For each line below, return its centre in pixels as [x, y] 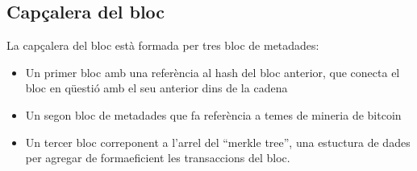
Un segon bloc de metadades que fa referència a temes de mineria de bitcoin [213, 114]
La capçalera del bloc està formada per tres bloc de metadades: [163, 45]
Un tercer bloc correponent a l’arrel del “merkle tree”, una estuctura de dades [218, 142]
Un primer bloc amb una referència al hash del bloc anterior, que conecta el [213, 72]
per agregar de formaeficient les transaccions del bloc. [158, 158]
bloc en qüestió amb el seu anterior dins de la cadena [156, 88]
